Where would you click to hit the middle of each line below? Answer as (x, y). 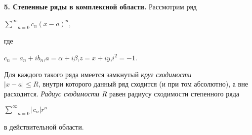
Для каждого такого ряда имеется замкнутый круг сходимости (98, 74)
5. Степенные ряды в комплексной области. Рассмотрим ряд (100, 6)
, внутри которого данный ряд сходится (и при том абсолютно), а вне (143, 84)
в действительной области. (44, 126)
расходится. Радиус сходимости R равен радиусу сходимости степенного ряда (122, 93)
